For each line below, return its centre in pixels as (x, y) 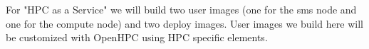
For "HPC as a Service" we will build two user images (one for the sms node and (181, 9)
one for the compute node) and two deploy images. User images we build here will (184, 23)
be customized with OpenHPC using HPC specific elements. (137, 37)
